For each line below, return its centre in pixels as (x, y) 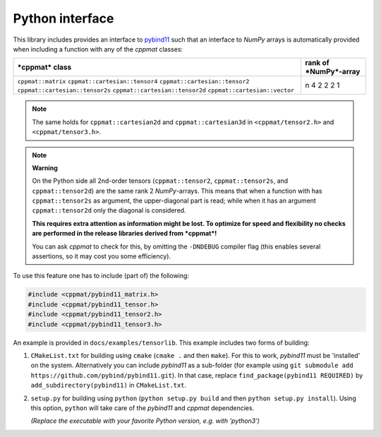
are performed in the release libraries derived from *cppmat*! (125, 234)
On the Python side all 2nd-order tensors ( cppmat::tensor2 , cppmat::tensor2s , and (160, 181)
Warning (45, 168)
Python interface (64, 18)
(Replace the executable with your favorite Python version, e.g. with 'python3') (145, 421)
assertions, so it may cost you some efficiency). (102, 256)
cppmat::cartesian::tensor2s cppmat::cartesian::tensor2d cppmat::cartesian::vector (156, 91)
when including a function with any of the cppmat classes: (98, 49)
